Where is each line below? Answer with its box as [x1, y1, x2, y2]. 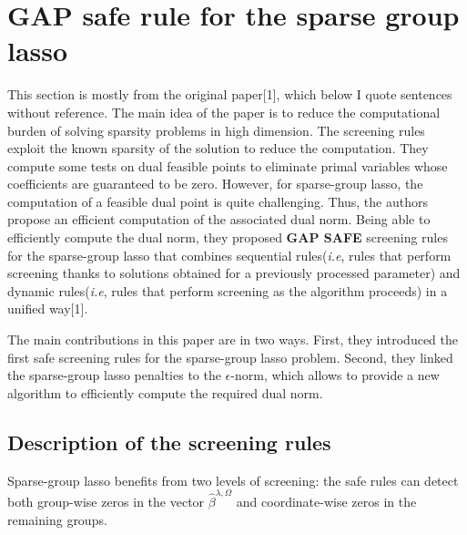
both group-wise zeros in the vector [7, 491, 205, 510]
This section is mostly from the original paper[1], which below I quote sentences [7, 85, 452, 104]
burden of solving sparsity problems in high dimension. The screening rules [7, 120, 425, 139]
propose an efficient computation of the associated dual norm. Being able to [7, 210, 431, 229]
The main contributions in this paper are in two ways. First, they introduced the [7, 330, 458, 349]
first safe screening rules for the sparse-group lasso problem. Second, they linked [7, 347, 453, 366]
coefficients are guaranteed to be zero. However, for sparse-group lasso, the [7, 174, 423, 193]
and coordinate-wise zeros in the [236, 491, 417, 510]
